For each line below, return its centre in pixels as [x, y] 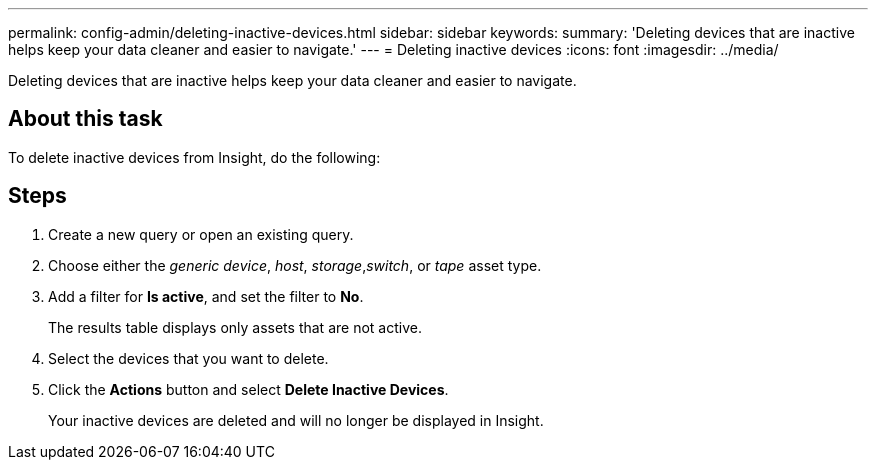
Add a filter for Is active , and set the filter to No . [206, 296]
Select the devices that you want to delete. [188, 358]
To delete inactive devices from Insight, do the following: [194, 157]
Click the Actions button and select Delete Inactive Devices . [248, 389]
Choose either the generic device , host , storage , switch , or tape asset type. [295, 265]
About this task [85, 119]
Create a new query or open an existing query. [201, 234]
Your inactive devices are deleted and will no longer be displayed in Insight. [296, 420]
